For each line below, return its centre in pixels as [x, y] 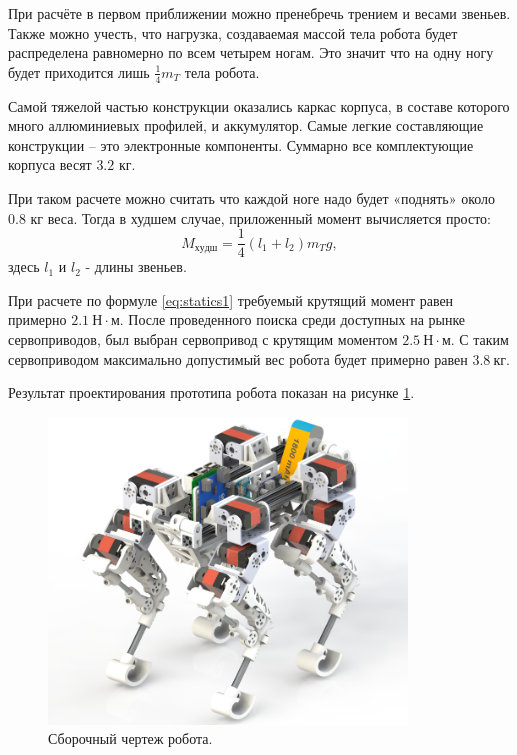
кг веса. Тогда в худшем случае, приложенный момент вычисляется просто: [260, 217]
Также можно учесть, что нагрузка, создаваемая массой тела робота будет [233, 32]
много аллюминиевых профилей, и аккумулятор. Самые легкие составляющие [246, 125]
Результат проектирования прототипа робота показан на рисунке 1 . [211, 392]
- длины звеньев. [136, 266]
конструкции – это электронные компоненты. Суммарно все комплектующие [241, 144]
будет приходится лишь [79, 71]
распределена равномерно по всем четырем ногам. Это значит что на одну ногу [251, 52]
